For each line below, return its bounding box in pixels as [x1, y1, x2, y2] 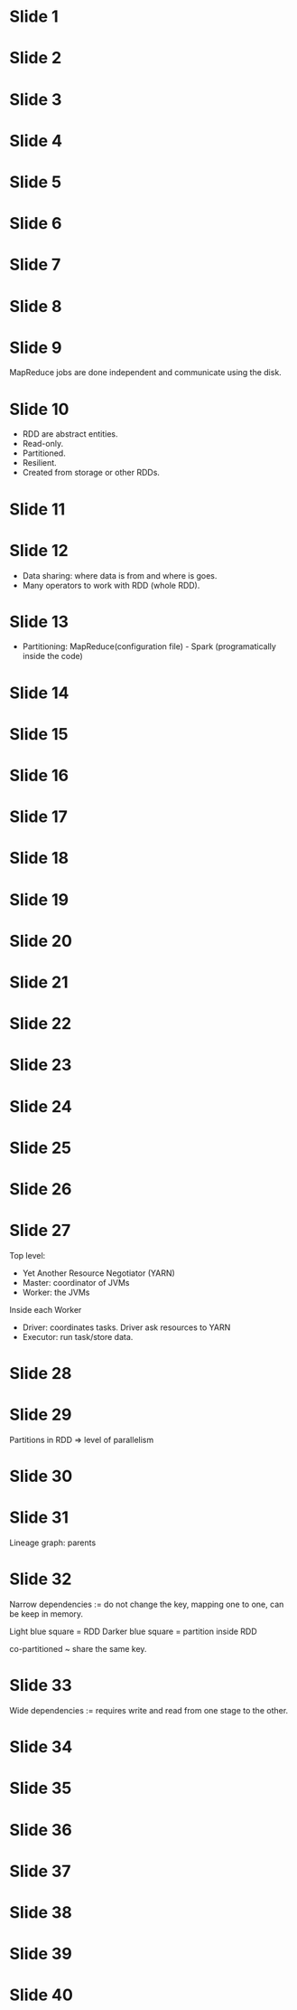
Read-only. [22, 439, 64, 449]
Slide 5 [9, 172, 61, 192]
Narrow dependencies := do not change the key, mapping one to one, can [9, 1599, 284, 1609]
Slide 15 [9, 723, 69, 744]
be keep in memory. [9, 1609, 84, 1619]
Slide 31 [9, 1507, 70, 1528]
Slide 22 [9, 1014, 72, 1034]
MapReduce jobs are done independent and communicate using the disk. [9, 367, 282, 378]
